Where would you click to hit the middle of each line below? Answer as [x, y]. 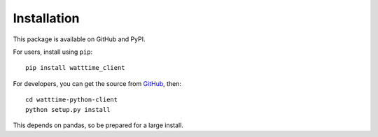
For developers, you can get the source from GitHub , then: [97, 83]
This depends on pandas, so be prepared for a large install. [98, 125]
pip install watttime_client [75, 68]
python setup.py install [68, 109]
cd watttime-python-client [72, 100]
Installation [46, 18]
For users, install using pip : [53, 52]
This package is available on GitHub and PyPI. [79, 39]
